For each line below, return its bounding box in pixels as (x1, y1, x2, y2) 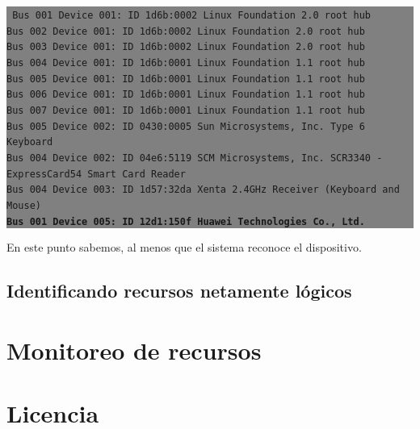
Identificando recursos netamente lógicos (6, 278, 352, 303)
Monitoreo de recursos (6, 333, 262, 366)
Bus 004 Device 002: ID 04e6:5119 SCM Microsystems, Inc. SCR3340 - (6, 152, 383, 164)
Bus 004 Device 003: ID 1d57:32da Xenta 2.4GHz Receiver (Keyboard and (6, 184, 400, 196)
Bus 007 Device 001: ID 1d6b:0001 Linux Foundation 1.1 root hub (6, 104, 365, 116)
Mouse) (6, 199, 41, 211)
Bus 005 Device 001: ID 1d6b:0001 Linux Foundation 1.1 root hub (6, 73, 365, 85)
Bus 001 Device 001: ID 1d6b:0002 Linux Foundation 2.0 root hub (12, 10, 372, 21)
